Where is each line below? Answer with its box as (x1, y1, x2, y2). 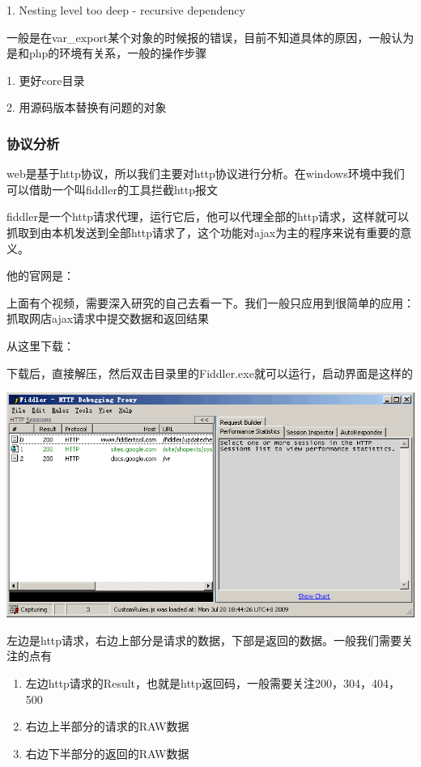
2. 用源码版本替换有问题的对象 (6, 99, 167, 116)
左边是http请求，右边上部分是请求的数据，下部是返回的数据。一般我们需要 (6, 631, 402, 648)
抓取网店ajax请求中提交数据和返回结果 (6, 310, 210, 327)
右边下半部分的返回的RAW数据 (25, 744, 189, 761)
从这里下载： (6, 337, 74, 354)
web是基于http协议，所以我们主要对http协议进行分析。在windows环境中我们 (6, 165, 405, 182)
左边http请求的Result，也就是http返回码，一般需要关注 (25, 675, 316, 692)
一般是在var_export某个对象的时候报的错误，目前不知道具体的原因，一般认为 (6, 28, 415, 45)
